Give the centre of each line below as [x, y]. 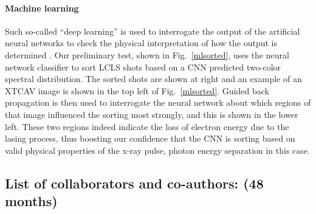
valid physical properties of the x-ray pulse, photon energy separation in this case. [157, 150]
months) [31, 201]
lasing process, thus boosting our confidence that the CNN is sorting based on [150, 138]
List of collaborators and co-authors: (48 [134, 183]
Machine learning [42, 8]
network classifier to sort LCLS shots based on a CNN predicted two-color [143, 67]
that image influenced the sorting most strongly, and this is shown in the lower [152, 114]
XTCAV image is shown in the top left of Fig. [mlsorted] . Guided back [137, 90]
